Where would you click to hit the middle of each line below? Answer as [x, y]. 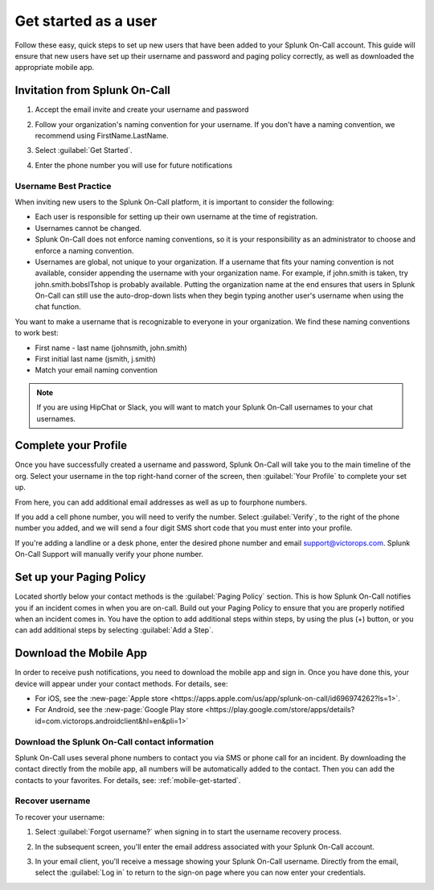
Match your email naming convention [96, 370]
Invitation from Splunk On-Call [92, 91]
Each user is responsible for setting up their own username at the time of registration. [176, 216]
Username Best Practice [63, 186]
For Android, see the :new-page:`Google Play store [119, 710]
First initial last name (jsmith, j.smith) [95, 359]
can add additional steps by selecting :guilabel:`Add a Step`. [114, 630]
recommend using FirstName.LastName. [102, 136]
